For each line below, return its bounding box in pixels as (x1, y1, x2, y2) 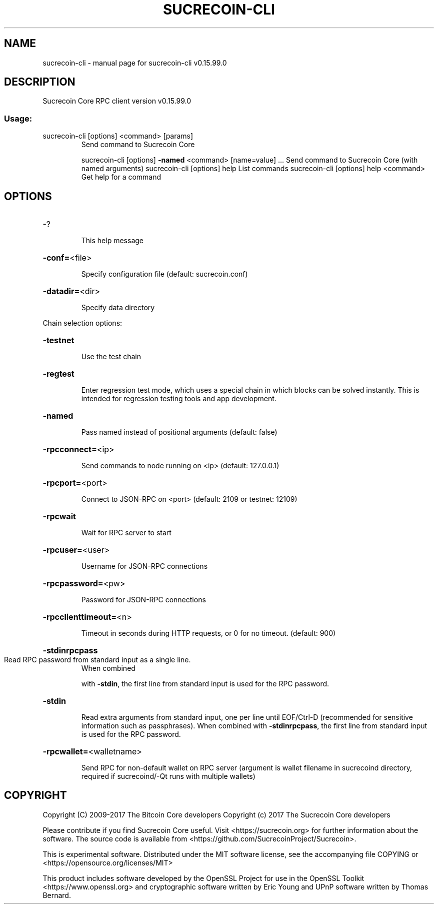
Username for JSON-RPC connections (81, 562, 208, 571)
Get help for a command (81, 173, 161, 182)
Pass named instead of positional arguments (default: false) (81, 428, 277, 437)
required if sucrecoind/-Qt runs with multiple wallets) (81, 772, 255, 781)
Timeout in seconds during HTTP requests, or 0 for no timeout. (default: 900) (81, 629, 336, 638)
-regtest (42, 369, 74, 379)
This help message (81, 236, 143, 245)
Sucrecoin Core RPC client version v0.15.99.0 (42, 97, 191, 106)
